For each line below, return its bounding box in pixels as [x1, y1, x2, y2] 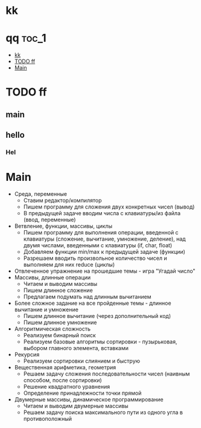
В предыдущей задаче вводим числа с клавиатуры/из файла [23, 209, 181, 216]
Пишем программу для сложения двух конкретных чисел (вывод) [23, 203, 195, 210]
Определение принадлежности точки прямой [23, 389, 142, 397]
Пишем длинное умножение [23, 319, 97, 326]
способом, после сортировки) [23, 376, 102, 384]
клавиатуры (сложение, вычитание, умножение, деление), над [23, 235, 186, 242]
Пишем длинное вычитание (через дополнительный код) [23, 312, 171, 319]
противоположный [23, 415, 72, 422]
